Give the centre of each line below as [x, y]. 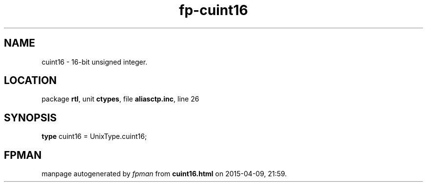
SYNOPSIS [30, 118]
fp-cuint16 [213, 10]
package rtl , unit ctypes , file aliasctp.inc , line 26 [120, 99]
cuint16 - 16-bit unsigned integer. [95, 62]
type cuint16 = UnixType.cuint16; [94, 136]
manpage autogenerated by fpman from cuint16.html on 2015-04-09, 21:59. [164, 174]
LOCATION [30, 81]
